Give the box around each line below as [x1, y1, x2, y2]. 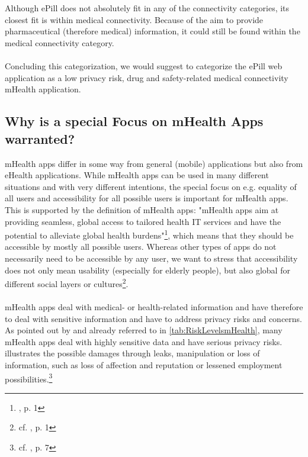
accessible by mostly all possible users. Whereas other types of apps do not [5, 240, 277, 253]
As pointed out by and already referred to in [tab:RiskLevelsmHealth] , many [5, 324, 283, 336]
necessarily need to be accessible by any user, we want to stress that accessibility [5, 252, 298, 264]
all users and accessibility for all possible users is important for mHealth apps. [5, 192, 288, 204]
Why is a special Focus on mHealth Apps [5, 112, 264, 130]
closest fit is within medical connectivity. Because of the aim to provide [5, 13, 264, 25]
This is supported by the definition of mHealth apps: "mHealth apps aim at [5, 203, 279, 215]
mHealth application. [5, 83, 81, 95]
